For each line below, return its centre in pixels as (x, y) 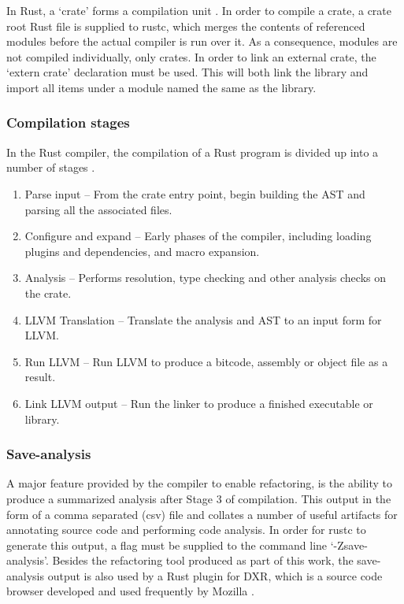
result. (40, 377)
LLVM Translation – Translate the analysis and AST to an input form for (203, 319)
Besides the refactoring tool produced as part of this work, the (203, 560)
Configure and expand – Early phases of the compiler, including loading (198, 236)
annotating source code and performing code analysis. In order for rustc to (186, 530)
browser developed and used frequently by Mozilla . (130, 591)
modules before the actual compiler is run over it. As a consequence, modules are (202, 41)
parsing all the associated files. (98, 209)
